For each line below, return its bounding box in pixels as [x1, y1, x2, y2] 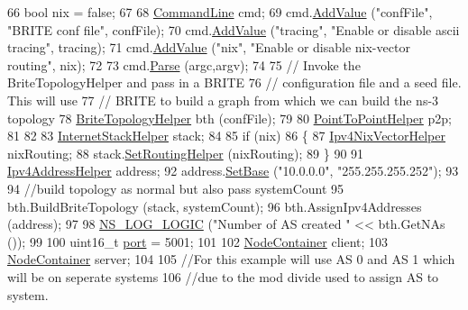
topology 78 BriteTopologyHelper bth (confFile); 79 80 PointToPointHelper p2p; [7, 108, 452, 127]
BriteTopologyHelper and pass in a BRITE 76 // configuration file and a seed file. [7, 73, 462, 92]
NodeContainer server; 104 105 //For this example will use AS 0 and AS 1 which [7, 250, 455, 269]
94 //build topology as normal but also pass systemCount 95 [7, 178, 344, 197]
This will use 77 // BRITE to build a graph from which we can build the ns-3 [7, 90, 439, 109]
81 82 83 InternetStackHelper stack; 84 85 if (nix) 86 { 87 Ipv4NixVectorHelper [7, 126, 445, 145]
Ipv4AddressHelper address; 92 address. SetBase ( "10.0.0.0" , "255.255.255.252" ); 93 [7, 161, 459, 180]
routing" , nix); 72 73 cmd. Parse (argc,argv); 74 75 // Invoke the [7, 55, 361, 74]
